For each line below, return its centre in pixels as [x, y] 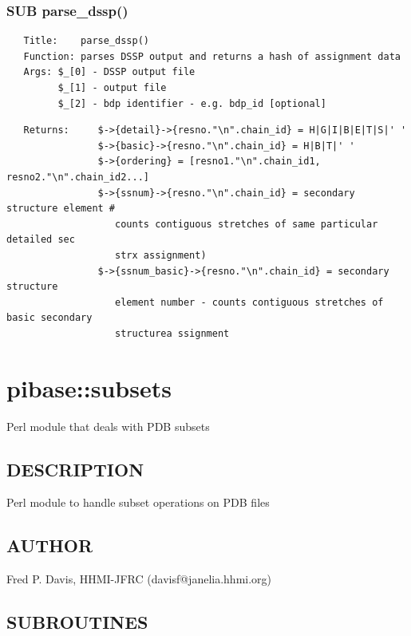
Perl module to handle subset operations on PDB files [138, 502]
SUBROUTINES [77, 622]
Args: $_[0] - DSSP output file [109, 72]
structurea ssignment [172, 333]
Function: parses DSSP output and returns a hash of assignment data [212, 56]
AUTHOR [50, 545]
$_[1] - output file [112, 88]
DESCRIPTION [75, 469]
